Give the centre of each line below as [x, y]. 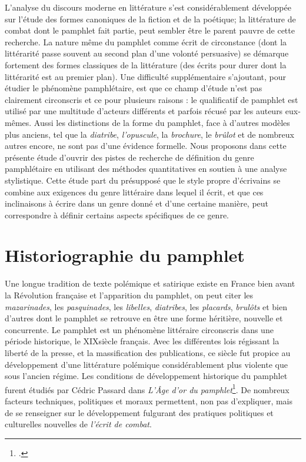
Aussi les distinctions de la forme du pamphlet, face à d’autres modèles [162, 122]
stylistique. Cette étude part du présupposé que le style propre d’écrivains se [143, 180]
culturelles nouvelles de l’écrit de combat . [78, 424]
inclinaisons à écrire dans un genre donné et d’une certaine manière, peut [137, 203]
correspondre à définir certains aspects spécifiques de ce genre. [117, 215]
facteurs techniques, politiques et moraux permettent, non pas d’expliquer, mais [149, 401]
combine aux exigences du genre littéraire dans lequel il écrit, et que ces [134, 192]
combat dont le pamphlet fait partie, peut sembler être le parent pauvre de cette [150, 30]
